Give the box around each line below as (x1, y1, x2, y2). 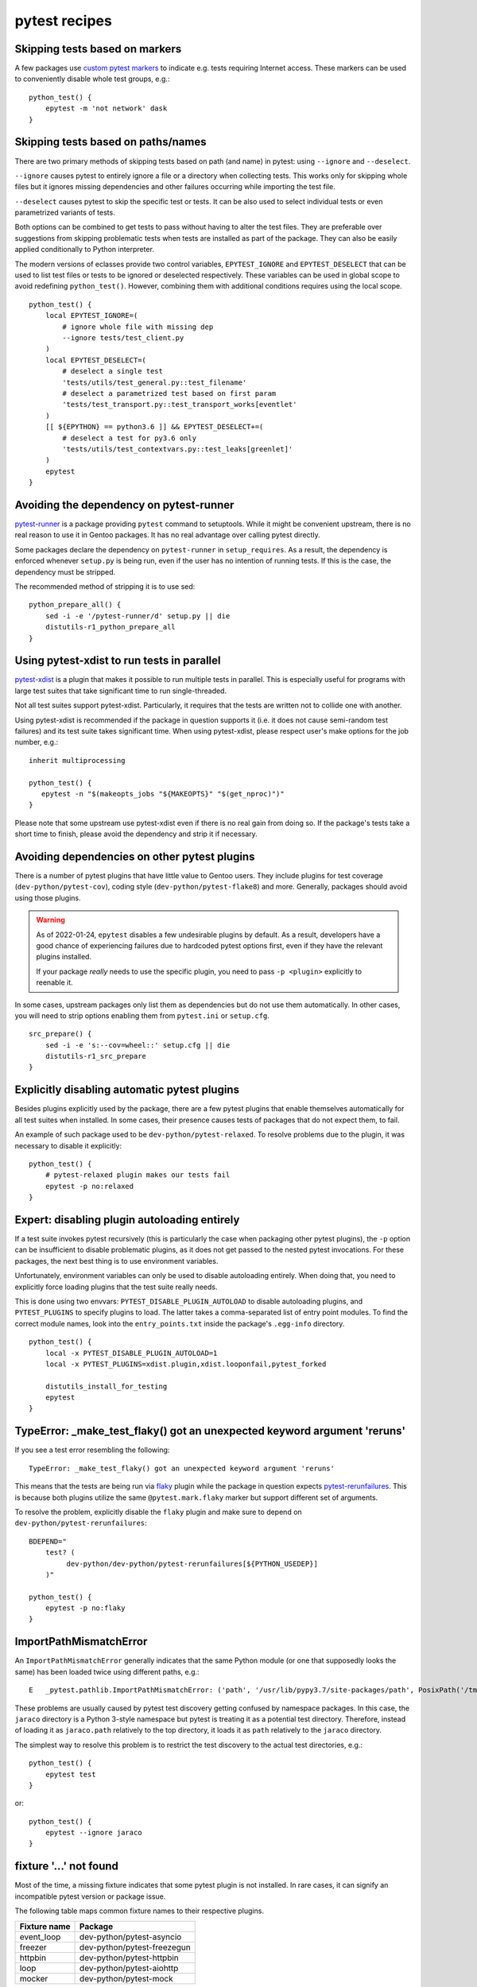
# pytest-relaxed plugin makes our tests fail (45, 1171, 231, 1179)
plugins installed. (36, 952, 91, 962)
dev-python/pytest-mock (79, 1973, 174, 1984)
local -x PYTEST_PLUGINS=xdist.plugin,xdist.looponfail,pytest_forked (45, 1359, 327, 1369)
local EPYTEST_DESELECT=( (45, 355, 147, 365)
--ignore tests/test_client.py (62, 334, 184, 342)
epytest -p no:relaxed (45, 1181, 134, 1191)
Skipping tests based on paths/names (14, 135, 207, 149)
